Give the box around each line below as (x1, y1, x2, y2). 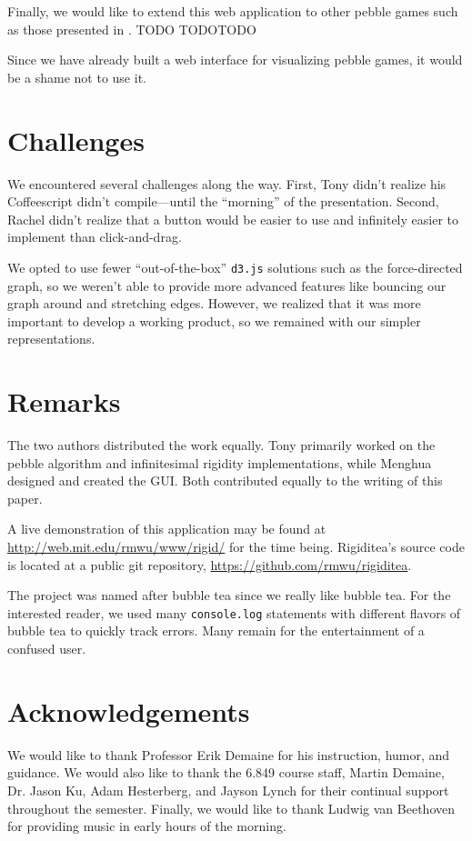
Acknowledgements (7, 692, 250, 729)
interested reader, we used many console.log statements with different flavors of (7, 603, 461, 622)
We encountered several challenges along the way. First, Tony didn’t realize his (7, 174, 447, 193)
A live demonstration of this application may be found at (7, 519, 326, 538)
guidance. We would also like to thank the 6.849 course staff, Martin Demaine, (7, 763, 445, 782)
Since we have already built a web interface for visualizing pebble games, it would (7, 50, 463, 69)
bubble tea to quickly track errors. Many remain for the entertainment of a (7, 621, 425, 640)
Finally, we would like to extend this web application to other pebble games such (7, 2, 458, 20)
